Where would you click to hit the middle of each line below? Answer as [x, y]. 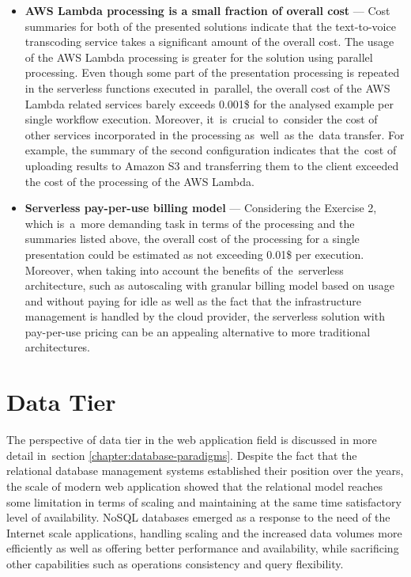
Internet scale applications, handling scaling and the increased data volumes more [204, 532]
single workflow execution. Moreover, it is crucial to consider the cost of [201, 119]
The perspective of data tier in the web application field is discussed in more [192, 440]
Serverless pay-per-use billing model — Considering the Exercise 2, [201, 208]
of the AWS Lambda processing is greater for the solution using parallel [199, 57]
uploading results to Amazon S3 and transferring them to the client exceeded [212, 165]
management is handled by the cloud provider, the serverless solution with [205, 316]
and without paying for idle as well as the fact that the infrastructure [193, 300]
